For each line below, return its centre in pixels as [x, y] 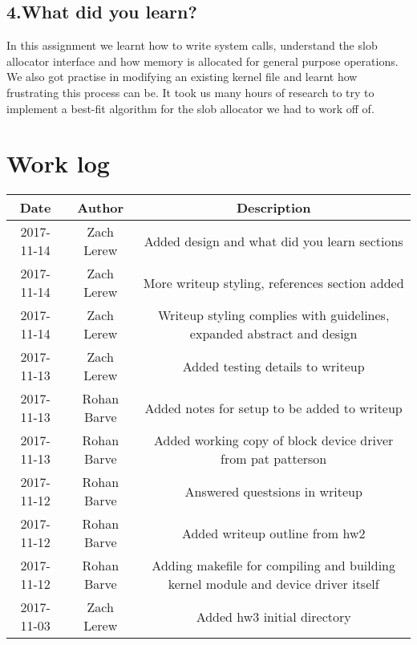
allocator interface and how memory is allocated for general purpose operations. [202, 61]
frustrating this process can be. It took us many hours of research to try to [190, 92]
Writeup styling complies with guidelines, [274, 315]
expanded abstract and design [273, 334]
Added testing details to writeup [273, 366]
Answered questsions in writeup [273, 491]
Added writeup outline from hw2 [273, 533]
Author [101, 208]
